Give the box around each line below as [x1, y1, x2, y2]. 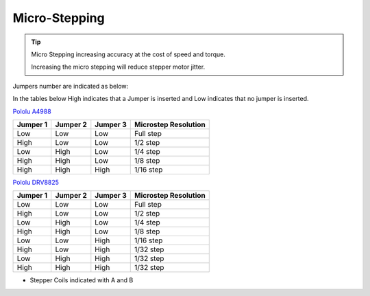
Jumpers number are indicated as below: [12, 82, 129, 90]
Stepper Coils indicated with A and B [29, 276, 134, 284]
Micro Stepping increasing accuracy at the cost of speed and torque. [31, 50, 226, 58]
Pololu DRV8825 [12, 178, 60, 186]
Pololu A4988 [12, 107, 51, 115]
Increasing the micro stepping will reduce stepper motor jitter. [31, 62, 206, 71]
